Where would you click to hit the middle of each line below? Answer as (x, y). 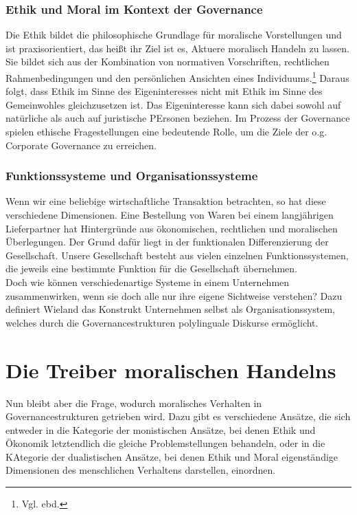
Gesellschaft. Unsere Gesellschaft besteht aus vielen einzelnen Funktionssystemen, (177, 255)
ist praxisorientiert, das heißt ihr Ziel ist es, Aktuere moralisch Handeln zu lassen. (177, 48)
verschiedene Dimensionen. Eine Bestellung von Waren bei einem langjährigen (170, 215)
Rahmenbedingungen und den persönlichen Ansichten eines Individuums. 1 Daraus (177, 77)
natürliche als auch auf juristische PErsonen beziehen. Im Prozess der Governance (178, 118)
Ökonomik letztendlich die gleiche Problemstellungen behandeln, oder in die (165, 443)
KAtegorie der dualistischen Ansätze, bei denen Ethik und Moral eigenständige (172, 456)
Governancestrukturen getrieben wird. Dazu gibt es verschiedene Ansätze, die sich (178, 416)
